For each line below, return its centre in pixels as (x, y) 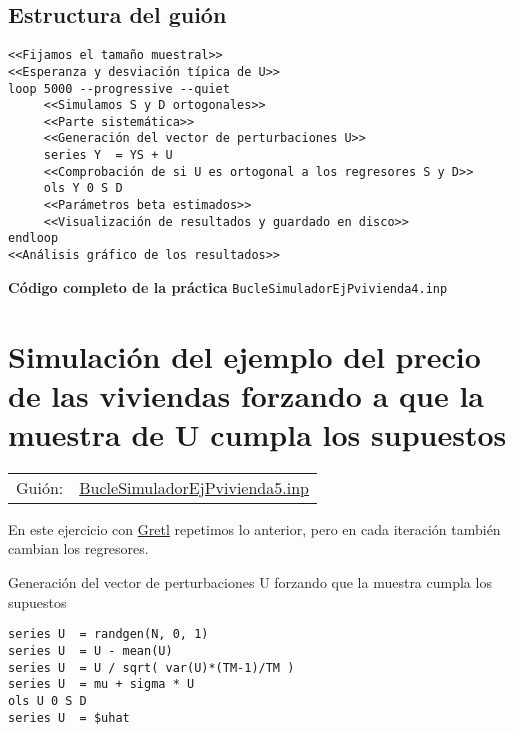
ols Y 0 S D (83, 188)
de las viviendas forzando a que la (246, 394)
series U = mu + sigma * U (101, 684)
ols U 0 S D (47, 700)
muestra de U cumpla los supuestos (257, 433)
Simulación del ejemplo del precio (244, 355)
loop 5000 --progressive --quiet (119, 88)
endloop (33, 238)
